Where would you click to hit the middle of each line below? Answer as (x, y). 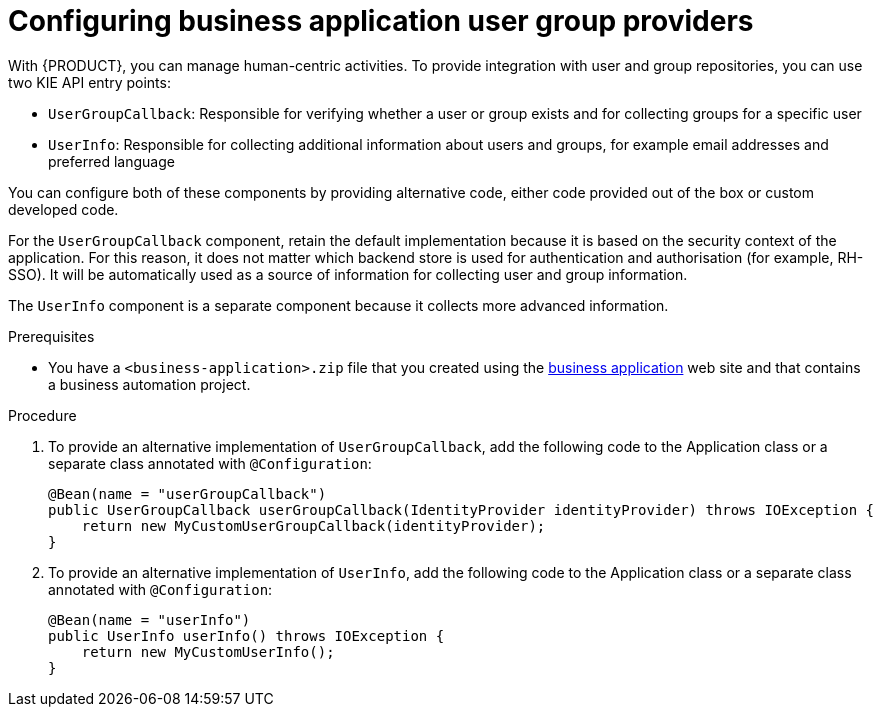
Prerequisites (51, 336)
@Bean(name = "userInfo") (149, 619)
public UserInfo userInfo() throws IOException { (246, 635)
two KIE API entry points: (89, 82)
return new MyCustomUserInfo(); (208, 651)
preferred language (111, 161)
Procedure (42, 415)
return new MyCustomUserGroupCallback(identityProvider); (313, 525)
